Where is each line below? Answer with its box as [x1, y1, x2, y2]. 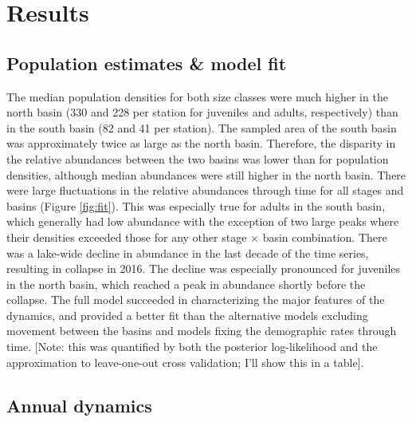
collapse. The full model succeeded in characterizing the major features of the [6, 291, 385, 308]
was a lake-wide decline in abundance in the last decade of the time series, [6, 244, 369, 261]
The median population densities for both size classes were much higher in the [6, 88, 388, 105]
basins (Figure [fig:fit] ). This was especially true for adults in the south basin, [6, 197, 386, 214]
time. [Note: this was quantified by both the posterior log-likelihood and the [6, 338, 378, 355]
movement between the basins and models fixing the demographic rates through [6, 322, 397, 339]
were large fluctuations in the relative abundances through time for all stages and [6, 182, 404, 199]
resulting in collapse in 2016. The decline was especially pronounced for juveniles [6, 260, 401, 277]
